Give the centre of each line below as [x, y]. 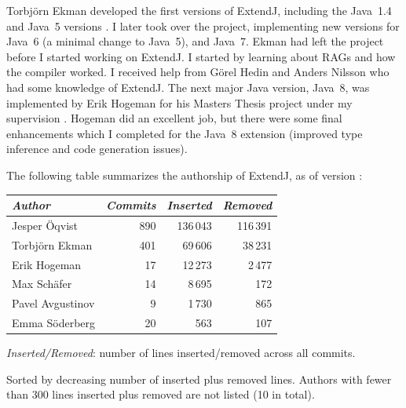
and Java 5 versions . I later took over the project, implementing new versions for [203, 25]
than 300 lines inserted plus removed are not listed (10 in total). [161, 394]
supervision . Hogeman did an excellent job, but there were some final [174, 118]
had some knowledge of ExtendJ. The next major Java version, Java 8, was [188, 87]
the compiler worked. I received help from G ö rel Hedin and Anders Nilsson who [198, 72]
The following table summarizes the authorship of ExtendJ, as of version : [185, 175]
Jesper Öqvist [45, 225]
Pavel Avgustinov [53, 303]
